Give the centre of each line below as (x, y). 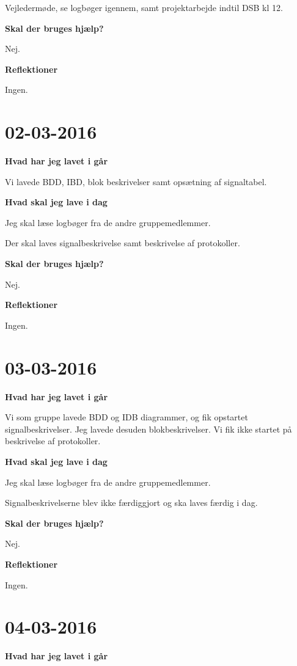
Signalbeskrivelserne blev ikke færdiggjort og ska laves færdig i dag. (131, 503)
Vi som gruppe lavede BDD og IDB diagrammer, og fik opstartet (127, 417)
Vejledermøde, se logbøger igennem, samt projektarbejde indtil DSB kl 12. (144, 7)
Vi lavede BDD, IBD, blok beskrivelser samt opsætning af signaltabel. (136, 181)
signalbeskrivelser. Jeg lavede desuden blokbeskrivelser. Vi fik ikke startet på (148, 429)
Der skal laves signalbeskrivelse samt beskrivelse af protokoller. (123, 243)
